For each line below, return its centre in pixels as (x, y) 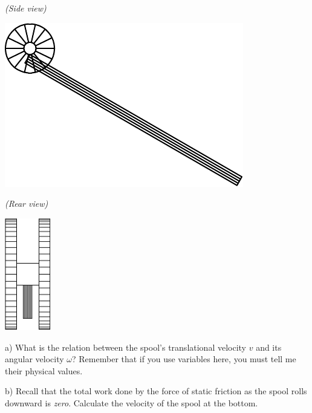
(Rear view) (27, 203)
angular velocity (34, 359)
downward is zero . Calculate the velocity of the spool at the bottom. (132, 402)
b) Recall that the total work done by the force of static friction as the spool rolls (156, 391)
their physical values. (44, 370)
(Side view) (26, 8)
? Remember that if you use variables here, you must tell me (184, 359)
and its (269, 347)
